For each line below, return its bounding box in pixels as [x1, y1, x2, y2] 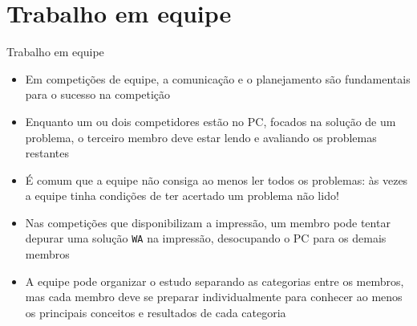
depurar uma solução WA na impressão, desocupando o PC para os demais [25, 230, 387, 247]
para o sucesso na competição [25, 86, 171, 103]
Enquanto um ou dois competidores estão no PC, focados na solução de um [25, 112, 396, 129]
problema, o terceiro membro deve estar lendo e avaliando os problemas [25, 128, 377, 145]
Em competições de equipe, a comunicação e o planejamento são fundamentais [25, 70, 411, 87]
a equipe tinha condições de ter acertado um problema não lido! [25, 187, 339, 204]
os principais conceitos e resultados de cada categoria [25, 304, 286, 320]
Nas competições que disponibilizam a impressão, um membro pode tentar [25, 214, 391, 230]
